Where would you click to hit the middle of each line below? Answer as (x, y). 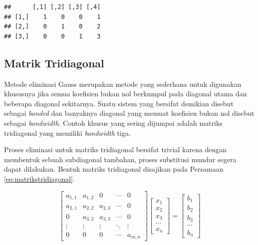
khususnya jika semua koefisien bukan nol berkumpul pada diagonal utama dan (126, 94)
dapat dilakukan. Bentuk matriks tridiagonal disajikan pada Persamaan (114, 169)
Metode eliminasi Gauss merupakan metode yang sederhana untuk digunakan (123, 84)
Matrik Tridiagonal (54, 63)
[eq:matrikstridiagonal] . (39, 178)
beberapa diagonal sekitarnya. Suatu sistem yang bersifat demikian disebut (119, 103)
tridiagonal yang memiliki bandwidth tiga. (67, 132)
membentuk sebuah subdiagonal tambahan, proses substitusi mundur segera (120, 159)
